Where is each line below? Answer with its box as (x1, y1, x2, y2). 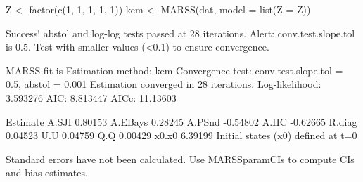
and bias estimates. (6, 165, 88, 180)
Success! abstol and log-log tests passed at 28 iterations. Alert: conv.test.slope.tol (6, 25, 355, 40)
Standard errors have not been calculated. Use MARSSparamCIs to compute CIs (6, 151, 355, 166)
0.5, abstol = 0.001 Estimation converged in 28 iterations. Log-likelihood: (6, 77, 321, 91)
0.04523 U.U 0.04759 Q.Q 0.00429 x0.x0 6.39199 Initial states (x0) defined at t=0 (6, 128, 357, 143)
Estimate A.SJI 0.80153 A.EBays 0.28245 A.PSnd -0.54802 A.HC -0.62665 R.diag (6, 114, 357, 129)
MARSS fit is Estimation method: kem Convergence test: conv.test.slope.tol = (6, 63, 343, 77)
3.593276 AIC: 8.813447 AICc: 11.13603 (6, 90, 177, 105)
